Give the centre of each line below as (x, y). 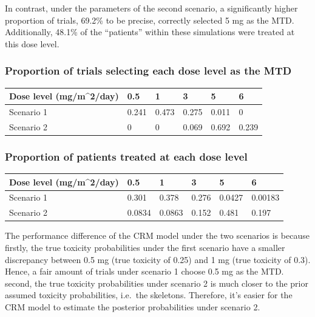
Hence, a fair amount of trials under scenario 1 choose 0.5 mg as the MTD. (144, 271)
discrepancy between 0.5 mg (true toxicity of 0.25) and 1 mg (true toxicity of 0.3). (158, 259)
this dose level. (32, 43)
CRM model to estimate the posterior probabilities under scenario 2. (133, 306)
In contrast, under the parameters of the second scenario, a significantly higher (151, 8)
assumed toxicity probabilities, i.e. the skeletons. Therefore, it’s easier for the (149, 295)
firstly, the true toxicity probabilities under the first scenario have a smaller (145, 247)
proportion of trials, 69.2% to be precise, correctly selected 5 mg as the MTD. (150, 20)
